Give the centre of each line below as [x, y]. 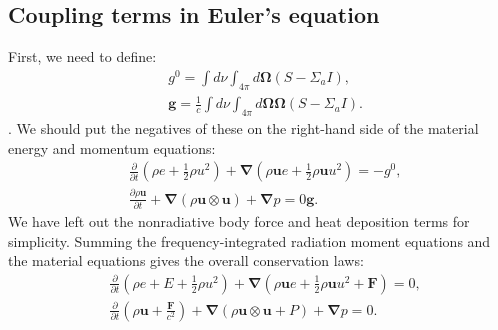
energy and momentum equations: [112, 147]
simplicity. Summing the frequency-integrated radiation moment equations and [249, 240]
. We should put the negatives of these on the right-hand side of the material [243, 128]
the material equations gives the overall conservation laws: [186, 260]
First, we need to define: [82, 56]
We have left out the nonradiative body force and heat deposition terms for [239, 220]
